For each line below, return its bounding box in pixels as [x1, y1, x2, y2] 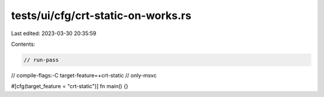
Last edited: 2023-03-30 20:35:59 [11, 30, 97, 37]
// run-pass [23, 57, 59, 63]
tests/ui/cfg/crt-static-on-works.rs [11, 9, 191, 22]
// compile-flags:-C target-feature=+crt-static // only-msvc [11, 71, 157, 79]
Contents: [11, 40, 35, 48]
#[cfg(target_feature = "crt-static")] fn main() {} [11, 83, 128, 90]
